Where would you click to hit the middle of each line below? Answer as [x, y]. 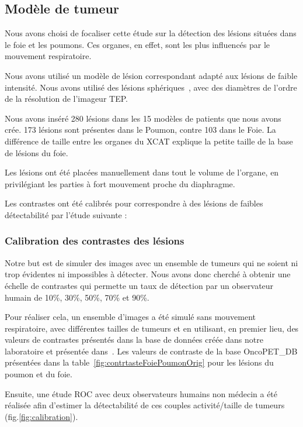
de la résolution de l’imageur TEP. [66, 99]
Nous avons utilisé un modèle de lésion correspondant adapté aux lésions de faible [151, 75]
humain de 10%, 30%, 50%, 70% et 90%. [77, 297]
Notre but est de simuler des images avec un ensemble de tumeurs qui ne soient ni [151, 262]
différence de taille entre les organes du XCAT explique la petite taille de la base [149, 141]
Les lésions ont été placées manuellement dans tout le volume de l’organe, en [142, 172]
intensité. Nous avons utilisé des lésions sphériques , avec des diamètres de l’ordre [151, 87]
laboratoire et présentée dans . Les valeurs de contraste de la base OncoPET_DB [151, 351]
